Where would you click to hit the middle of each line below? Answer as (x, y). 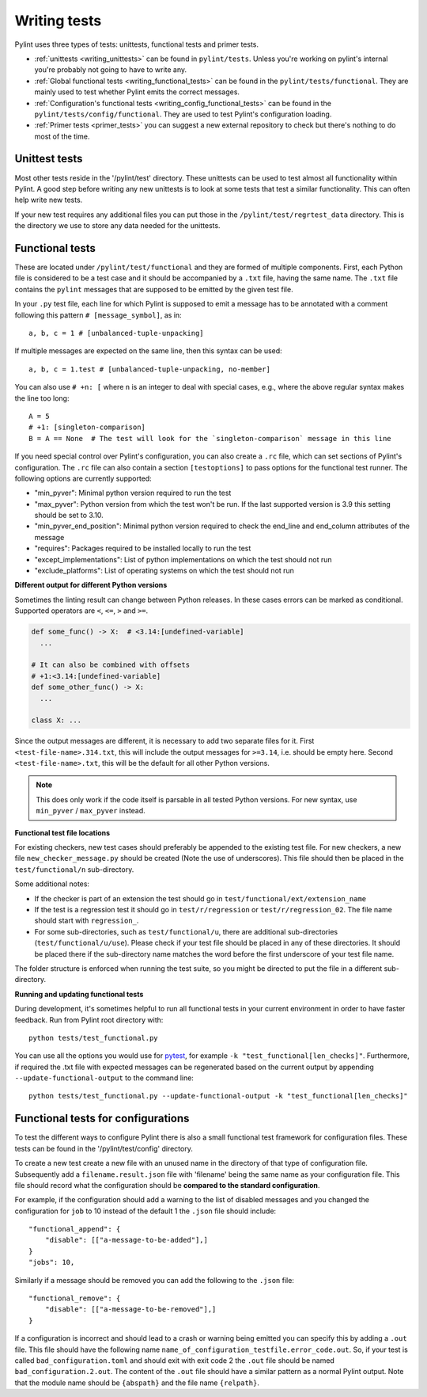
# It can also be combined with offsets (110, 665)
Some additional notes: (52, 884)
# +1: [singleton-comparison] (87, 427)
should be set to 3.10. (69, 516)
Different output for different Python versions (91, 585)
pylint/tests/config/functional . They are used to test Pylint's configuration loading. (183, 114)
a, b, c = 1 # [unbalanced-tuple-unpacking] (117, 333)
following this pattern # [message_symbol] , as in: (98, 315)
